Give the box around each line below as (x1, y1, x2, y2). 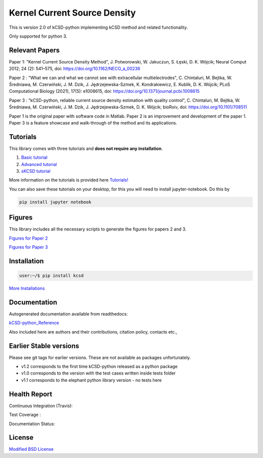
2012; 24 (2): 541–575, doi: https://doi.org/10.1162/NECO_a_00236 (9, 66, 141, 72)
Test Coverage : (9, 412, 41, 417)
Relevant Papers (9, 46, 60, 54)
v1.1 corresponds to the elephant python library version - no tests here (21, 377, 162, 383)
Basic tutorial (21, 154, 48, 161)
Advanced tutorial (21, 161, 57, 167)
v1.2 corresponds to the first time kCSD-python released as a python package (21, 364, 178, 370)
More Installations (9, 286, 45, 291)
